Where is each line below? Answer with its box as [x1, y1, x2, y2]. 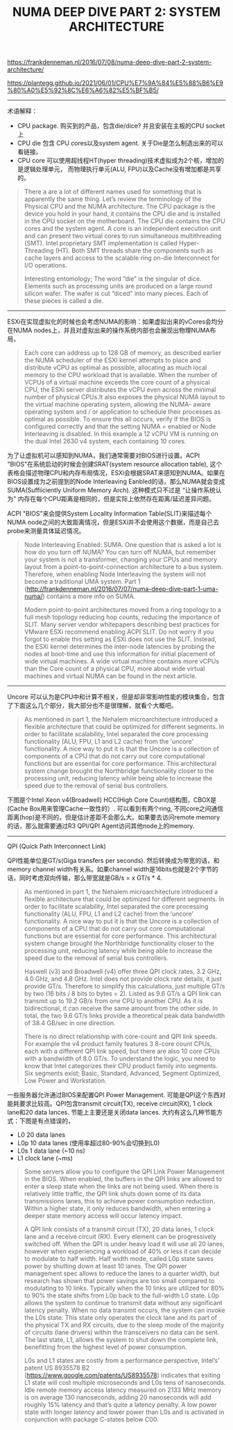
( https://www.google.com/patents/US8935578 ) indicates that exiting [24, 1371, 221, 1379]
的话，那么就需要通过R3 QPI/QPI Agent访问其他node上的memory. [7, 822, 195, 830]
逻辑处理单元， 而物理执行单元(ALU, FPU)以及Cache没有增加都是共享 [23, 165, 222, 173]
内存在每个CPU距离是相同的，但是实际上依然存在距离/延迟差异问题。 [17, 495, 216, 503]
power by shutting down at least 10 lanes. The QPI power [24, 1262, 187, 1271]
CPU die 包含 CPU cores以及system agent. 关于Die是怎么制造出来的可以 [17, 139, 224, 148]
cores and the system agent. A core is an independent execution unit [24, 225, 221, 233]
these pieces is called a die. [24, 297, 104, 305]
